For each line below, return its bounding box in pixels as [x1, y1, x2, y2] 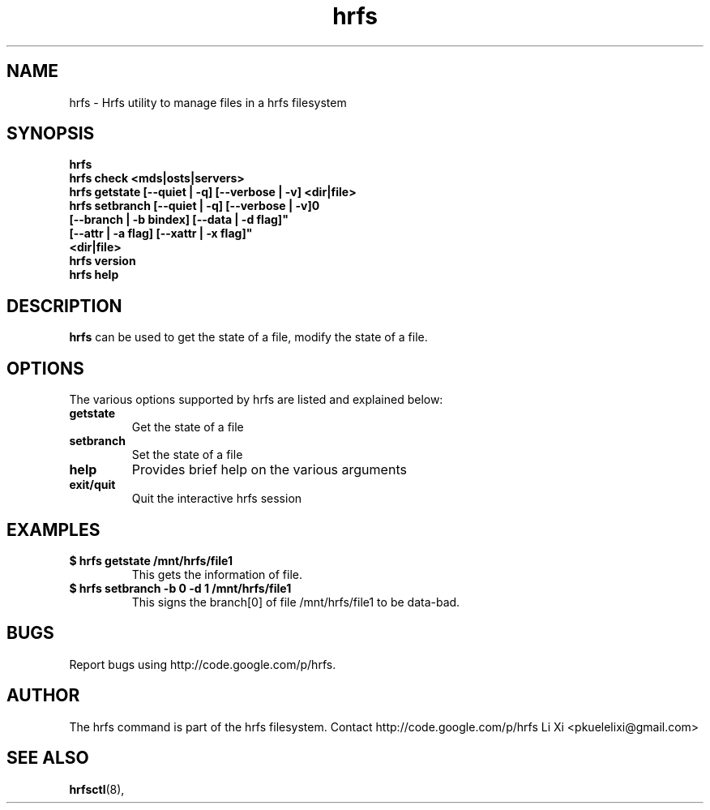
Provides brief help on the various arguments [131, 461, 407, 478]
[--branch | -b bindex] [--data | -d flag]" [69, 212, 289, 227]
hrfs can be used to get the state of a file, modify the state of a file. [69, 330, 428, 345]
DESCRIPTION [6, 295, 122, 316]
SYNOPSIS [6, 123, 95, 144]
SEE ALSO [6, 748, 89, 769]
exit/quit [69, 478, 116, 492]
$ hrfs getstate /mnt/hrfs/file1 [69, 553, 233, 568]
